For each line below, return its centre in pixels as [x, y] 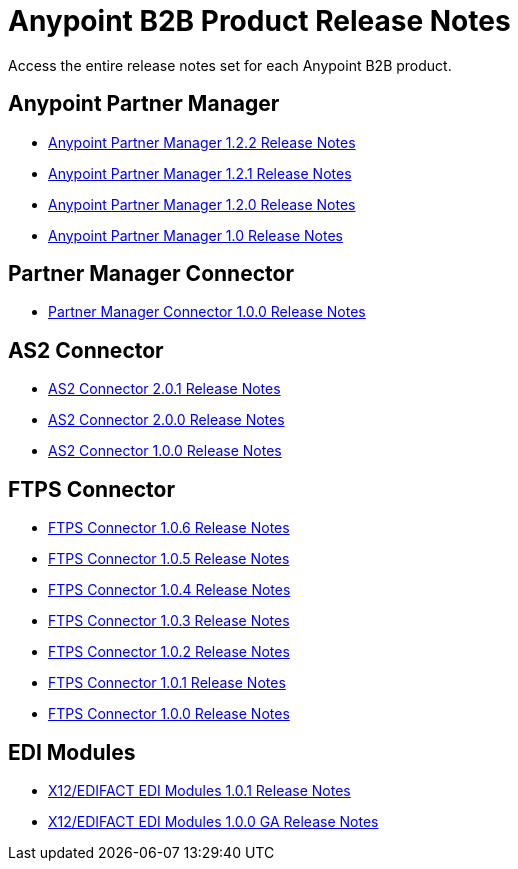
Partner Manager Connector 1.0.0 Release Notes [207, 312]
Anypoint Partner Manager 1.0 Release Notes [195, 235]
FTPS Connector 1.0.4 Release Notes [169, 590]
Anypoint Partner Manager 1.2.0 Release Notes [202, 204]
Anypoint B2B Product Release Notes [259, 21]
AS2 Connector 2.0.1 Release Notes [164, 389]
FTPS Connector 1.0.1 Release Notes [167, 683]
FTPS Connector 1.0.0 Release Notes [169, 714]
